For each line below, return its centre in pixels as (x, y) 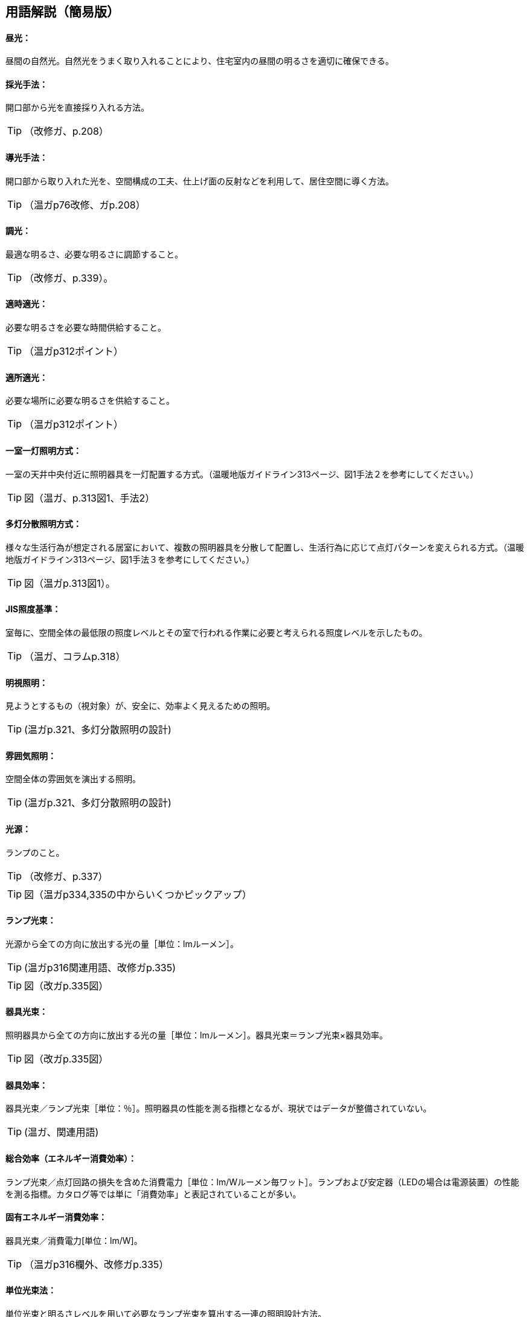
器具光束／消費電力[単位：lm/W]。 (74, 1240)
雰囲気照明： (31, 756)
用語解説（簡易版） (63, 12)
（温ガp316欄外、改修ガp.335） (97, 1264)
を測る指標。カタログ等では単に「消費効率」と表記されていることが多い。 (153, 1194)
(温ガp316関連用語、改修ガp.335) (100, 967)
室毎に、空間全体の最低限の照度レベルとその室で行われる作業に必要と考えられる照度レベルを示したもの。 (216, 632)
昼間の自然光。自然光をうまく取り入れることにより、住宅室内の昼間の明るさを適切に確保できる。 (200, 61)
